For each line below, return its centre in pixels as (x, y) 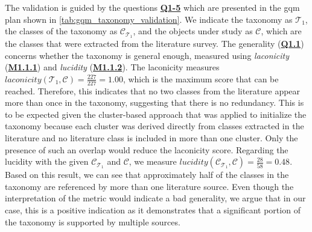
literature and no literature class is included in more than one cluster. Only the (151, 138)
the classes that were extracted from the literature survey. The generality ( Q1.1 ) (154, 44)
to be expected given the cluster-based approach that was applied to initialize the (156, 114)
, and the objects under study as (193, 31)
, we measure (153, 161)
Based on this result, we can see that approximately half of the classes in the (147, 175)
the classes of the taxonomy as (61, 31)
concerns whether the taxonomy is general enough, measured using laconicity (147, 55)
